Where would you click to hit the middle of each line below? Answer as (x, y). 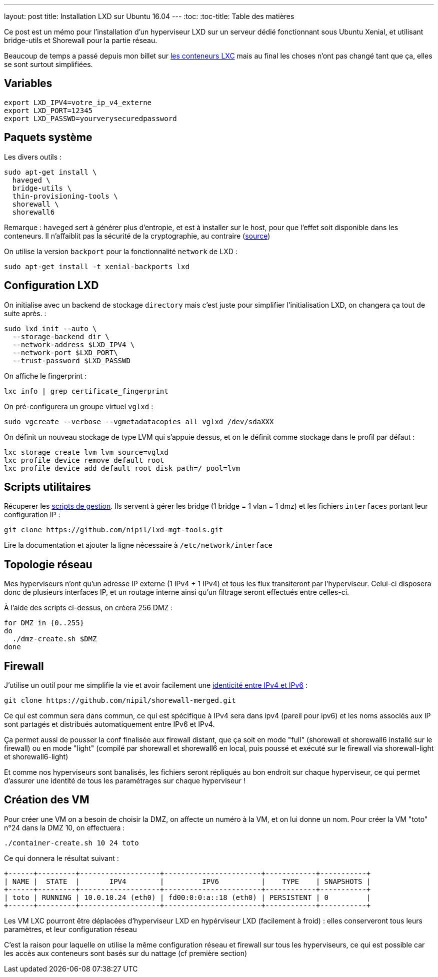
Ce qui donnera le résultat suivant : (61, 858)
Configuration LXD (51, 286)
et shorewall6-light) (36, 757)
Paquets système (48, 138)
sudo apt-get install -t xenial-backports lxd (97, 266)
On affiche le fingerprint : (45, 376)
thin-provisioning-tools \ (65, 196)
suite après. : (25, 313)
